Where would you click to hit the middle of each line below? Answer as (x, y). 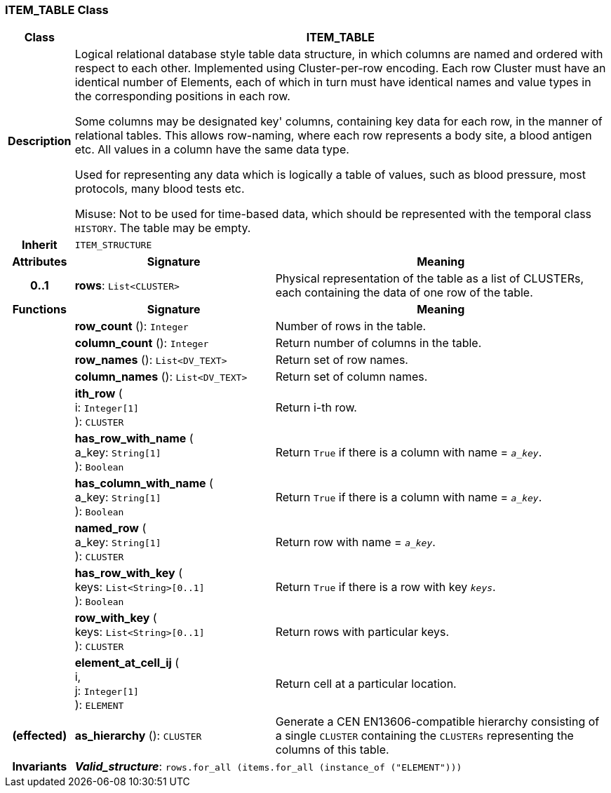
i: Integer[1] (107, 408)
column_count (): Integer (142, 343)
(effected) (40, 736)
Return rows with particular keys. (362, 632)
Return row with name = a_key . (355, 542)
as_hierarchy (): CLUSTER (138, 736)
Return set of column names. (351, 377)
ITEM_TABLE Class (57, 10)
